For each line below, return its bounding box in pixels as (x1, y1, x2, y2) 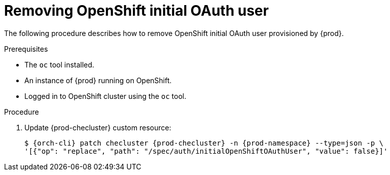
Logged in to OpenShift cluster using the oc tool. (24, 91, 187, 100)
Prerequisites (4, 44, 48, 53)
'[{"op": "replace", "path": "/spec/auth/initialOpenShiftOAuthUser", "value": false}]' (24, 147, 388, 155)
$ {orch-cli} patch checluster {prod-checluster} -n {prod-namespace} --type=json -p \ (24, 138, 384, 147)
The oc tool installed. (24, 60, 94, 69)
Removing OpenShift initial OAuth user (4, 2, 269, 19)
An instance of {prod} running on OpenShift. (24, 76, 172, 85)
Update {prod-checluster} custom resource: (24, 123, 171, 132)
